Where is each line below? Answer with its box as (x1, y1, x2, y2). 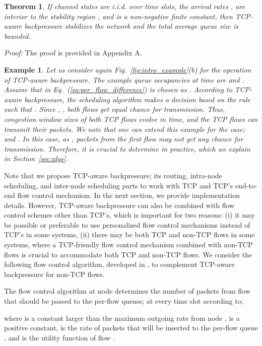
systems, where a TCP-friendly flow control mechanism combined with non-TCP (4, 239, 253, 250)
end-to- (235, 180, 257, 190)
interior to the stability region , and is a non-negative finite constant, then (4, 11, 233, 21)
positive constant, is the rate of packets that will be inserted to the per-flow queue (4, 322, 258, 333)
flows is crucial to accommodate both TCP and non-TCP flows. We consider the (4, 249, 252, 259)
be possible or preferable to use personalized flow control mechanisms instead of (4, 219, 250, 230)
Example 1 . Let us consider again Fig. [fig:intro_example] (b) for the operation (4, 64, 251, 75)
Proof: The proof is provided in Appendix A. (4, 47, 142, 58)
